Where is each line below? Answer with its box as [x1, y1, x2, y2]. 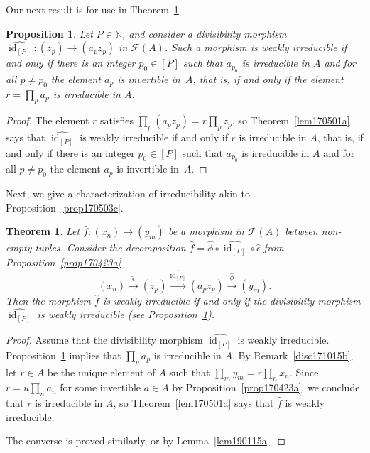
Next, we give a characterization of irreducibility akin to [6, 186, 250, 201]
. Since [289, 364, 319, 379]
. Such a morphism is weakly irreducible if [164, 40, 347, 55]
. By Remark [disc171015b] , [232, 347, 354, 362]
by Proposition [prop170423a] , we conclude [172, 380, 360, 395]
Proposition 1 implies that [6, 347, 121, 362]
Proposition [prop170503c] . [6, 200, 124, 214]
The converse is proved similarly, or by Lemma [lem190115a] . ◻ [6, 433, 286, 448]
